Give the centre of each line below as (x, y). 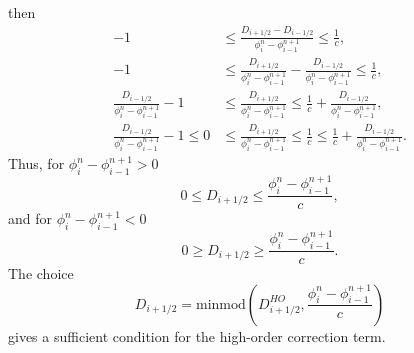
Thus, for (36, 163)
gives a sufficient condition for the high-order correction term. (197, 335)
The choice (41, 273)
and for (30, 218)
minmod (221, 304)
